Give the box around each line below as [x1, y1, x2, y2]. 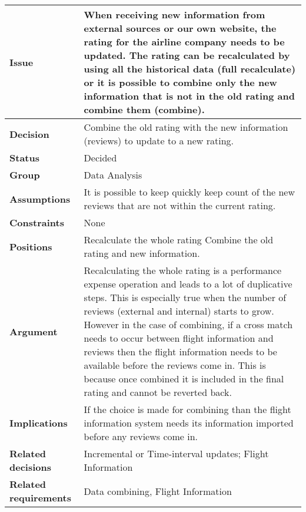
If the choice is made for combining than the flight [84, 402, 291, 416]
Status [9, 151, 39, 164]
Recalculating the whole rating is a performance [84, 263, 282, 277]
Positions [9, 239, 52, 253]
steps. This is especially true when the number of [84, 290, 287, 304]
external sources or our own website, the [84, 21, 277, 35]
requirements [9, 491, 71, 504]
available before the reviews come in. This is [84, 358, 266, 372]
